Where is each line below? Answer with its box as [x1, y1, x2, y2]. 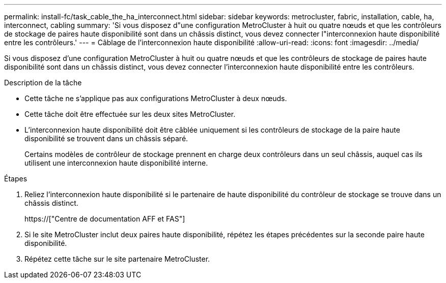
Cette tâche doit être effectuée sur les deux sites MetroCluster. [24, 110, 236, 118]
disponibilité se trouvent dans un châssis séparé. [24, 134, 188, 143]
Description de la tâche [4, 78, 82, 87]
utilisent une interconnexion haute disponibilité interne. [24, 159, 208, 167]
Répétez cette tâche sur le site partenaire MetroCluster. [24, 255, 210, 263]
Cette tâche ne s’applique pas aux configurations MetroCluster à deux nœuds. [24, 94, 287, 103]
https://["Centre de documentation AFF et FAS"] [24, 214, 185, 223]
